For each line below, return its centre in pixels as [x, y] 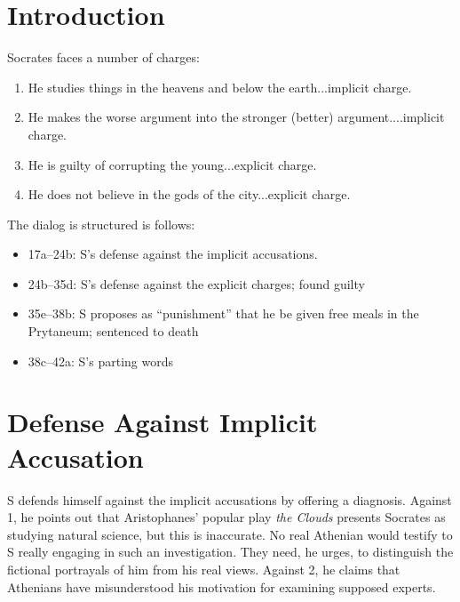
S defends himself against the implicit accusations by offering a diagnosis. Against [230, 499]
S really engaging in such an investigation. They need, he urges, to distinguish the [230, 552]
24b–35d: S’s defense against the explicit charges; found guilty [196, 283]
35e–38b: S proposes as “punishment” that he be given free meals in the [223, 313]
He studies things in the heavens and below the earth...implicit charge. [220, 87]
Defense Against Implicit [163, 422]
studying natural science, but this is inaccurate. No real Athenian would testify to [230, 534]
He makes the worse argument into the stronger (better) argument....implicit [236, 117]
